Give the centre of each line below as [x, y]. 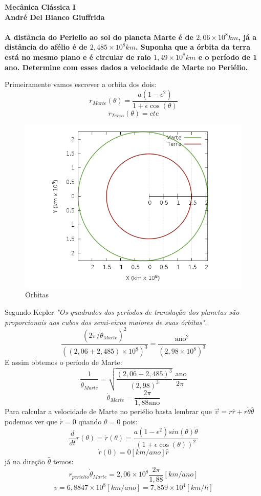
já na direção [25, 461]
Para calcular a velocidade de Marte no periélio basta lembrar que [108, 411]
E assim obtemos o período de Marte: [63, 362]
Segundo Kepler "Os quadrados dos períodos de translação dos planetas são [122, 311]
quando [90, 421]
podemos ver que [31, 421]
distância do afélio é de [46, 47]
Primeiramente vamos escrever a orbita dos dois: [81, 84]
